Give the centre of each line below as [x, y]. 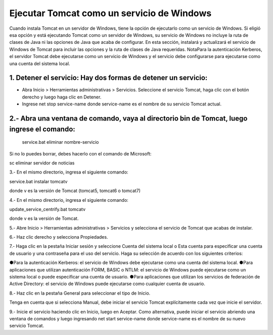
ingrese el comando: [42, 129]
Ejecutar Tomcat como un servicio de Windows [110, 13]
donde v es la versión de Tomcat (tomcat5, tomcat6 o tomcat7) [75, 191]
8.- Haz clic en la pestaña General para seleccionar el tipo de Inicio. [80, 293]
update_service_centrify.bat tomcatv [48, 209]
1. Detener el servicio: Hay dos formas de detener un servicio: [108, 78]
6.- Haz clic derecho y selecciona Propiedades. [59, 237]
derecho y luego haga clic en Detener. [62, 97]
